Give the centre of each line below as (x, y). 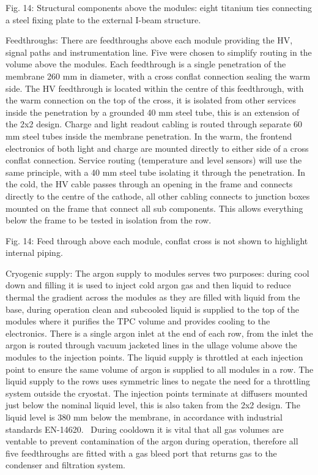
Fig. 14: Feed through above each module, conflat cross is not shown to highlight (157, 240)
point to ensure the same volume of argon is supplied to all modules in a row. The (160, 369)
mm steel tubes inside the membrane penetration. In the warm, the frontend (149, 136)
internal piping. (34, 252)
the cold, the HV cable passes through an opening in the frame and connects (149, 184)
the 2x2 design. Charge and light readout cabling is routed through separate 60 (154, 124)
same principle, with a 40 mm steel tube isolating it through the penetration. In (155, 172)
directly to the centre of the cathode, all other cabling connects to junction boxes (158, 196)
